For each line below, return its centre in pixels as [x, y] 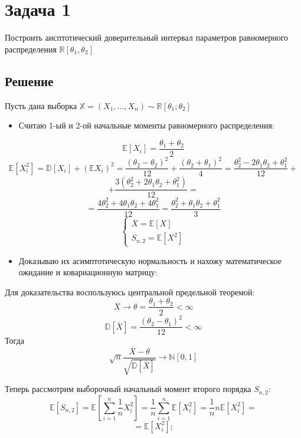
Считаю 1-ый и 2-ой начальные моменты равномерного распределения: [146, 125]
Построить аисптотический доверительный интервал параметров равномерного [147, 37]
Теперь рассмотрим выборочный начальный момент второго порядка [128, 389]
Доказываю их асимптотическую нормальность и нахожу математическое [150, 260]
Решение [29, 80]
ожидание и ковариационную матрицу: [88, 272]
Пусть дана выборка [41, 105]
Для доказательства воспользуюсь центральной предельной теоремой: [130, 292]
